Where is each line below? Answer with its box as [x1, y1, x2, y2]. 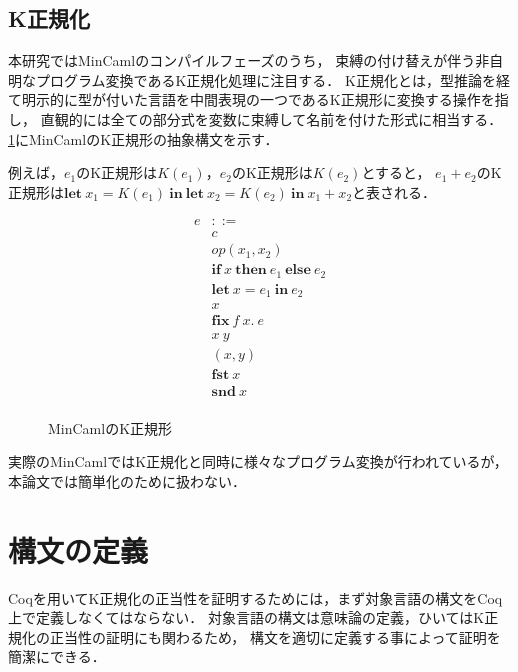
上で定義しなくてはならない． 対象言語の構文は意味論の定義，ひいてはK [8, 607, 485, 628]
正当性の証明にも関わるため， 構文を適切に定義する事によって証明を [49, 626, 501, 647]
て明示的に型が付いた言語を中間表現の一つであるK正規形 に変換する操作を [8, 89, 495, 110]
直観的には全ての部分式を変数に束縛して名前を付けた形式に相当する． [40, 108, 503, 129]
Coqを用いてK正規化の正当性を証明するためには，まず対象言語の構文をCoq [8, 587, 503, 608]
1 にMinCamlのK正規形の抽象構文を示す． [8, 128, 279, 149]
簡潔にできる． [8, 646, 106, 667]
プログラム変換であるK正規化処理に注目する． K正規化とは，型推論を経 [35, 69, 510, 90]
